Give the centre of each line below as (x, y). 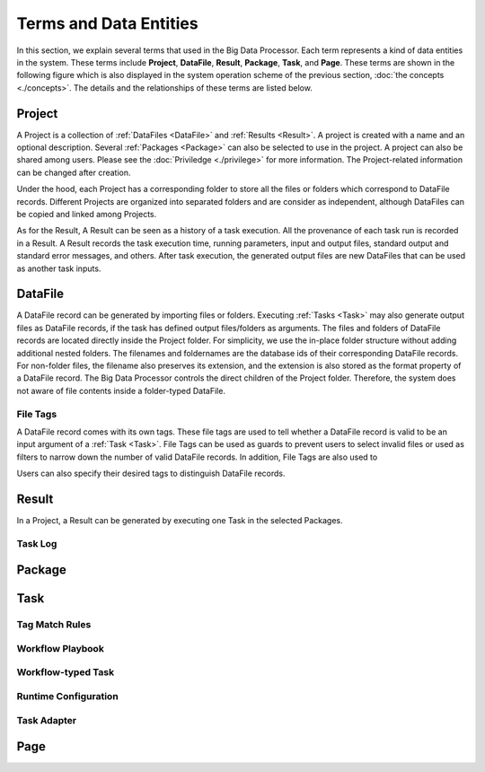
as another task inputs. (59, 268)
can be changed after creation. (74, 172)
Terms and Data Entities (107, 23)
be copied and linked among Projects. (87, 214)
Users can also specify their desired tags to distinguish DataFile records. (151, 474)
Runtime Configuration (67, 697)
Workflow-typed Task (66, 672)
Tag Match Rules (54, 625)
